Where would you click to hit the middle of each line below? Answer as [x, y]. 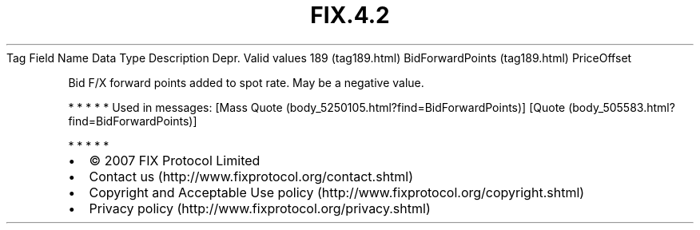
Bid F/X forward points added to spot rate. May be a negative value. [246, 82]
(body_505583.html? [622, 107]
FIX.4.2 [350, 15]
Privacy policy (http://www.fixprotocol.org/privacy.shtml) [260, 208]
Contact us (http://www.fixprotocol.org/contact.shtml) [251, 176]
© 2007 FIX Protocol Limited [175, 160]
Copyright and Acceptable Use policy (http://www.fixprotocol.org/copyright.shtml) [337, 192]
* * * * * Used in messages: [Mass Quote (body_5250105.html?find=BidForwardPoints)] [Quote [317, 107]
